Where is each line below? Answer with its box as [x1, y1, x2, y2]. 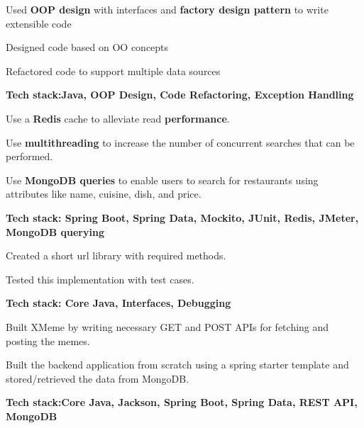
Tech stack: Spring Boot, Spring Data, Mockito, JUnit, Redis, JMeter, [6, 210, 359, 225]
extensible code [6, 16, 72, 30]
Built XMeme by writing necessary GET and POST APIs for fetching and [6, 319, 329, 334]
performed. [6, 149, 53, 164]
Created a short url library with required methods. [6, 248, 226, 263]
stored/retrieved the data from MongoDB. [6, 371, 189, 385]
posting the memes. [6, 333, 90, 348]
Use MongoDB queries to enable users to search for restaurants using [6, 172, 319, 187]
